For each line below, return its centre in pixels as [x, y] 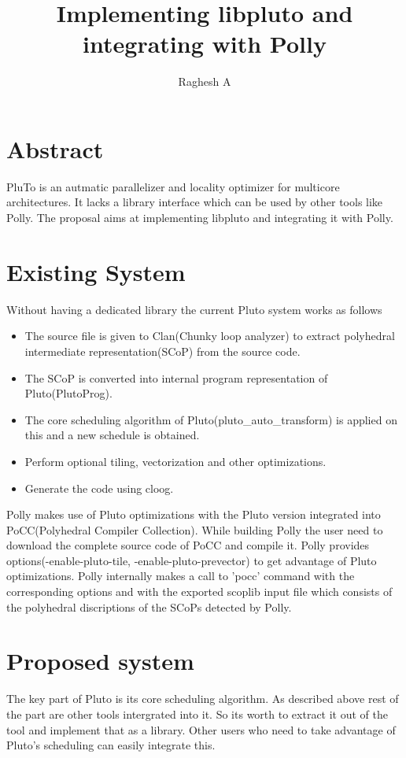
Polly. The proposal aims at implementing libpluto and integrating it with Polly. [200, 218]
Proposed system [100, 661]
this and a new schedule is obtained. [112, 435]
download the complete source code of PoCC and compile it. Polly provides [188, 545]
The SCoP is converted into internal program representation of [176, 377]
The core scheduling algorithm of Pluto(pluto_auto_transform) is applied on [211, 419]
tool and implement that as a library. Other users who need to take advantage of [201, 729]
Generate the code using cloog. [99, 488]
